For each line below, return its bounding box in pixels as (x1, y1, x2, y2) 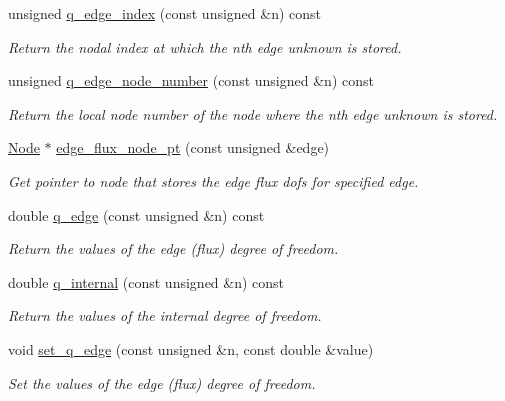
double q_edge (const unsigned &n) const (8, 204, 265, 225)
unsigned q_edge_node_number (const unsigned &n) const (8, 70, 374, 91)
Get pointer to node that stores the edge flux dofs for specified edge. (8, 170, 419, 191)
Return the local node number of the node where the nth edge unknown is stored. (8, 103, 498, 124)
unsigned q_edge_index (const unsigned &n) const (8, 3, 322, 23)
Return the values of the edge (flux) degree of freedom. (8, 238, 339, 259)
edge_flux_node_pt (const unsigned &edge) (56, 137, 330, 158)
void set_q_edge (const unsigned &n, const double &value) (8, 338, 374, 359)
